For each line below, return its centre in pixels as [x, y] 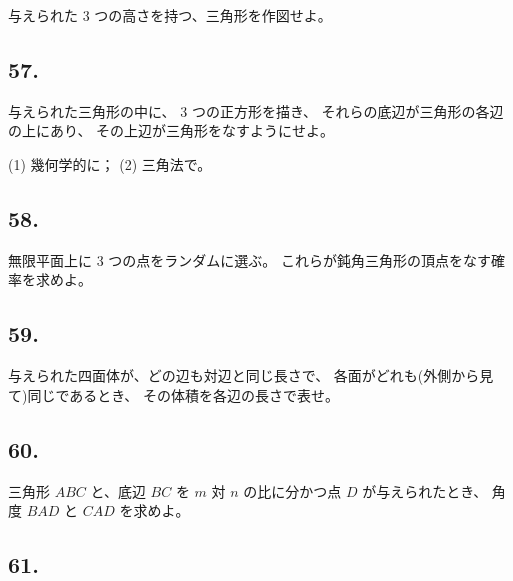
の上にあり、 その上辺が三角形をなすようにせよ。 [171, 130]
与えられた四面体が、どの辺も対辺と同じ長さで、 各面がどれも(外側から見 [251, 375]
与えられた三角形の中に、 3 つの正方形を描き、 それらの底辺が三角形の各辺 [256, 110]
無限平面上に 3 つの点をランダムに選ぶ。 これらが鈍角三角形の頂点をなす [249, 259]
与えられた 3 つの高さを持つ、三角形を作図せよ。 [170, 15]
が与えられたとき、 [425, 490]
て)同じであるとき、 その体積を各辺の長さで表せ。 [173, 394]
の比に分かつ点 [292, 490]
